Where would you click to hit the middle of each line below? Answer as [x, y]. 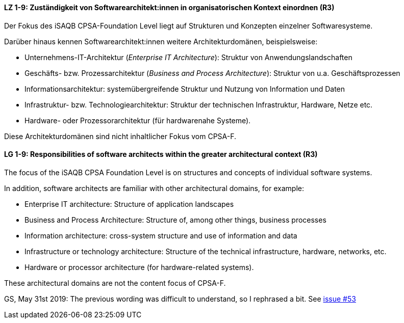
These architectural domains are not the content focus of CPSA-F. [115, 283]
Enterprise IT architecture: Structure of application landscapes [129, 204]
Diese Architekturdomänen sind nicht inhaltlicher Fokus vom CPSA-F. [120, 136]
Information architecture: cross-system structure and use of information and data [161, 235]
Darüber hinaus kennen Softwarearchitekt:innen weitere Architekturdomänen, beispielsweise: [161, 41]
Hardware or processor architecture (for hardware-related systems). [139, 267]
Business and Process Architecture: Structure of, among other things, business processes [175, 220]
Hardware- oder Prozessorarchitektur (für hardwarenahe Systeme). [138, 120]
